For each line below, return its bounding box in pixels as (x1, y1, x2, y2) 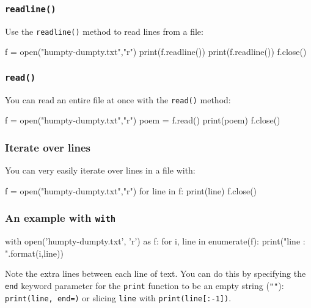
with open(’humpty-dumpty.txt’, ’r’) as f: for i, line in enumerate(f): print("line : (5, 235, 306, 248)
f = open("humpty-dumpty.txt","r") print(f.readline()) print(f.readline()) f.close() (5, 45, 307, 58)
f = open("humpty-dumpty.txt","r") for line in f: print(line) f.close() (5, 184, 257, 197)
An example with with (5, 210, 116, 226)
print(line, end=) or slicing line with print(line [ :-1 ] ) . (5, 291, 232, 304)
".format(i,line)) (5, 246, 64, 259)
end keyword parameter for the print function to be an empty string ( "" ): (5, 279, 284, 292)
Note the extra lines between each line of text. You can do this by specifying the (5, 267, 306, 280)
